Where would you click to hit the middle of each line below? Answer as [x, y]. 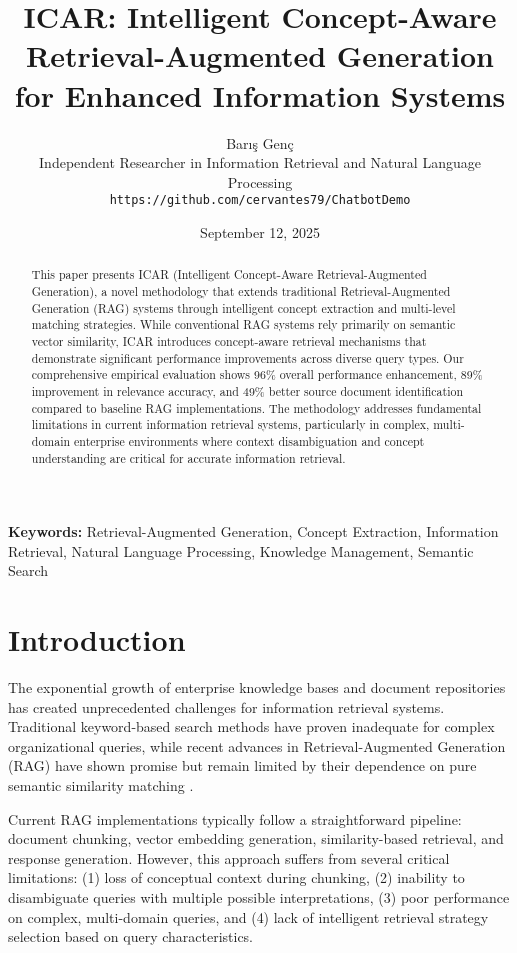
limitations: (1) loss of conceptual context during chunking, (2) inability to [236, 877]
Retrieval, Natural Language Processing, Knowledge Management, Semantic [241, 550]
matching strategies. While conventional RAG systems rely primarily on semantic [243, 324]
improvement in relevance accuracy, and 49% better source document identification [247, 390]
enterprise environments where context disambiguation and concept [249, 440]
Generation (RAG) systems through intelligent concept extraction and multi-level [243, 307]
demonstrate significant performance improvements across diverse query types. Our [247, 357]
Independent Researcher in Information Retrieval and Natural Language [260, 162]
